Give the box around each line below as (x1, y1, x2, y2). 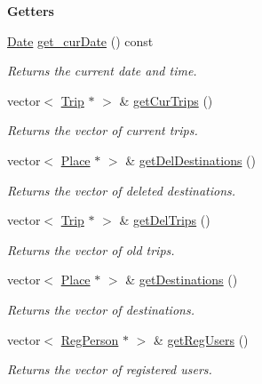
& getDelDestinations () (125, 150, 256, 169)
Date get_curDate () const (7, 31, 154, 50)
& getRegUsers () (154, 330, 249, 348)
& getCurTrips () (119, 91, 213, 109)
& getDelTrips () (119, 211, 210, 229)
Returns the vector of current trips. (7, 121, 198, 140)
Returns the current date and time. (7, 61, 197, 80)
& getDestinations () (125, 270, 238, 289)
